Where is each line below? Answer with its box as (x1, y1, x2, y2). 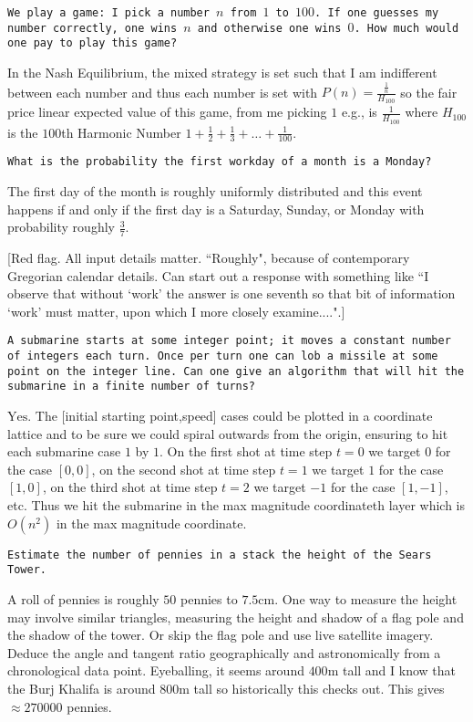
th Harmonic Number (61, 122, 181, 141)
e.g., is (341, 102, 377, 121)
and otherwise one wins (197, 21, 342, 35)
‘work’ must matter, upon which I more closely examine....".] (7, 301, 345, 320)
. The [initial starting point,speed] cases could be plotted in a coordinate (27, 406, 433, 425)
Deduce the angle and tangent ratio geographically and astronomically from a (7, 643, 441, 662)
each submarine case (7, 442, 121, 461)
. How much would (354, 21, 459, 35)
